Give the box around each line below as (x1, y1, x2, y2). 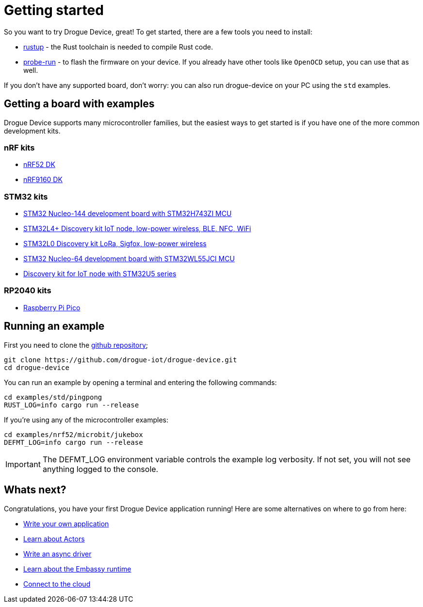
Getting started (4, 2, 104, 18)
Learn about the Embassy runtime (23, 564, 131, 573)
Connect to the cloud (23, 579, 91, 588)
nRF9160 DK (23, 175, 63, 184)
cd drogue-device (4, 363, 69, 371)
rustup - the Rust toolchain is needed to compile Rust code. (23, 42, 213, 51)
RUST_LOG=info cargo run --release (4, 401, 139, 409)
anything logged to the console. (42, 464, 159, 474)
